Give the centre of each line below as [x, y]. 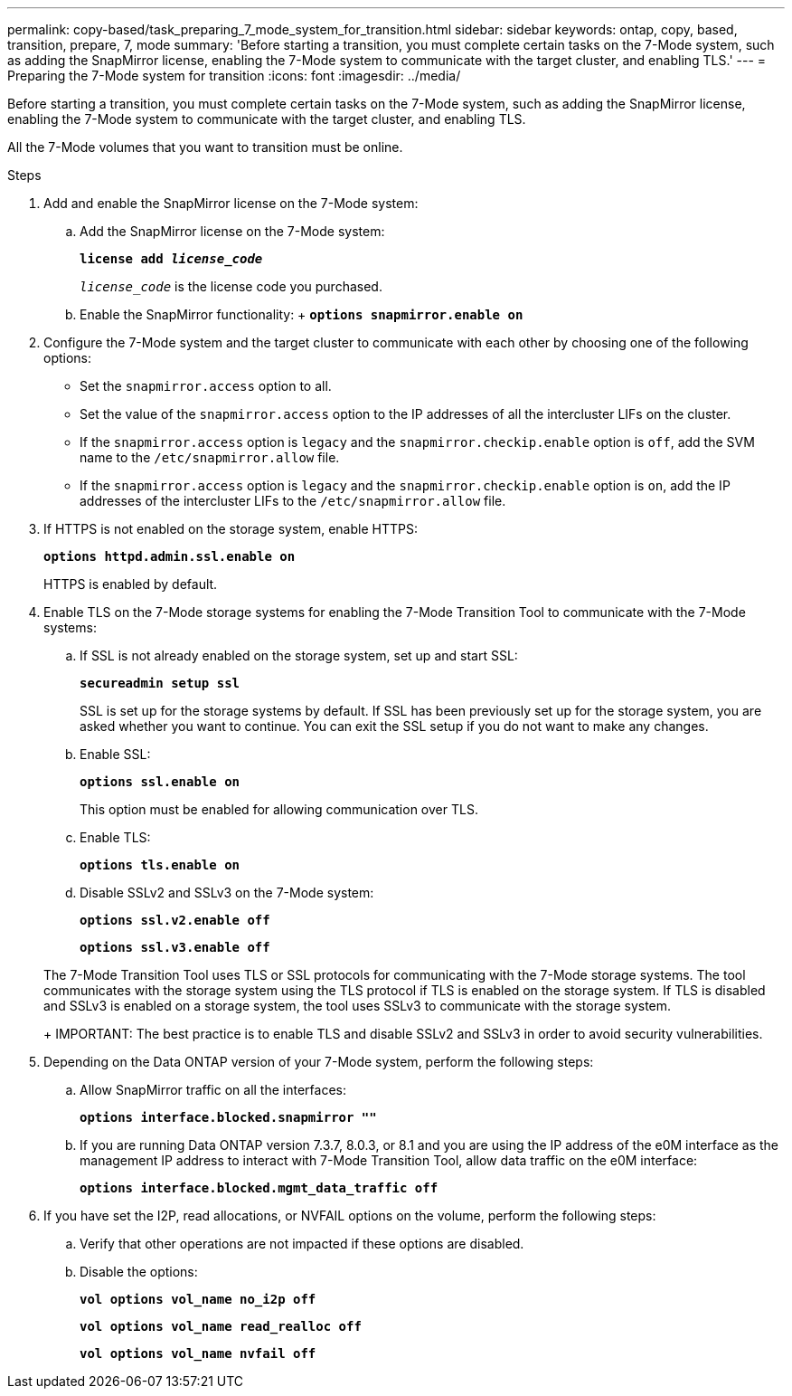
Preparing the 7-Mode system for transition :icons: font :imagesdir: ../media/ [234, 76]
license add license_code [171, 259]
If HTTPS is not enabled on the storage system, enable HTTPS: [231, 529]
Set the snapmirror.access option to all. [206, 386]
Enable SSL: [115, 754]
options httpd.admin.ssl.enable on [170, 556]
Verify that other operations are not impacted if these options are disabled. [302, 1244]
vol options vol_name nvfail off [198, 1353]
